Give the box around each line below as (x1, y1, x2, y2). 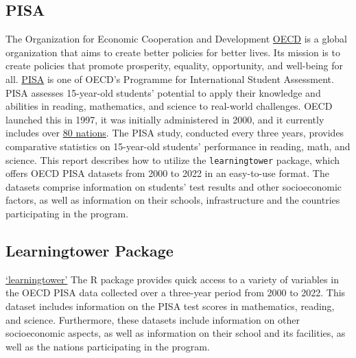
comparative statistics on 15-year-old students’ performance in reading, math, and (5, 139, 351, 153)
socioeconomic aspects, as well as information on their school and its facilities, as (5, 326, 346, 340)
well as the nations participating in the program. (5, 339, 210, 353)
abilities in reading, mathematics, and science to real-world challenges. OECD (5, 99, 333, 113)
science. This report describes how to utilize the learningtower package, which (5, 152, 340, 167)
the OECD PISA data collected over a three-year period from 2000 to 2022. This (5, 285, 346, 300)
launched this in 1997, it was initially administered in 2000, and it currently (5, 112, 324, 126)
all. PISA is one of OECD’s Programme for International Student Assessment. (5, 71, 334, 86)
